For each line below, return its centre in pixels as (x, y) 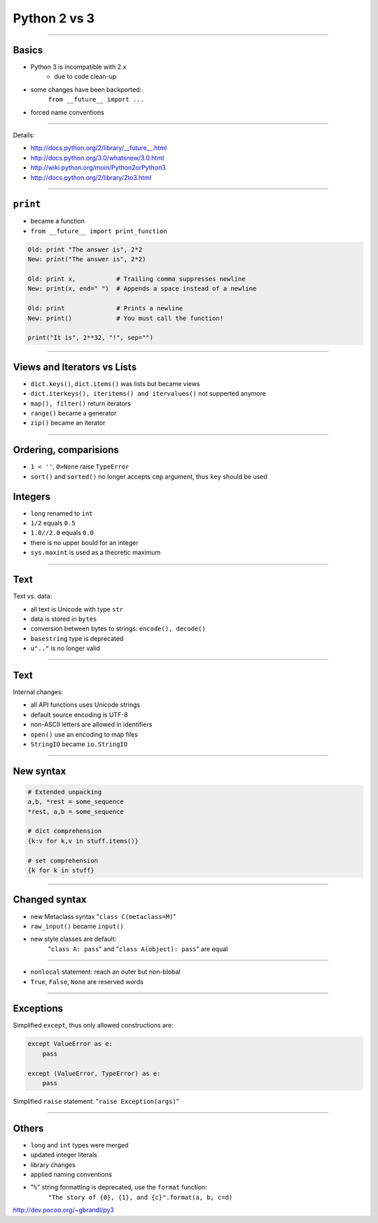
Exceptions (38, 1009)
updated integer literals (64, 1155)
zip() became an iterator (68, 423)
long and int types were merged (79, 1145)
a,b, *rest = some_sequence (76, 802)
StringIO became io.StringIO (79, 744)
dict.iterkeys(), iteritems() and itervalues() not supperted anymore (148, 394)
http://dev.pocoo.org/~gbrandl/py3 (64, 1210)
